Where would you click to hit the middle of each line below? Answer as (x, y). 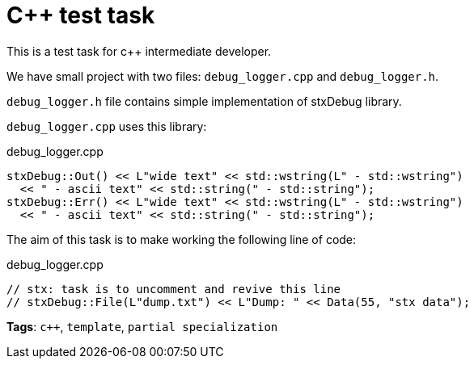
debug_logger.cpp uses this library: (107, 126)
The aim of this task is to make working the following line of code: (182, 239)
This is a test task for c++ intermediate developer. (139, 51)
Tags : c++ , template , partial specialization (142, 326)
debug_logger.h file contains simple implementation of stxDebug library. (204, 101)
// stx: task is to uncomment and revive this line (174, 289)
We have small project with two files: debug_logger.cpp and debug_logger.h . (223, 76)
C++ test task (81, 15)
